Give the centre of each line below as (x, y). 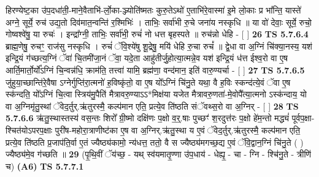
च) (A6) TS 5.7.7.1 (45, 166)
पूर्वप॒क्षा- (303, 118)
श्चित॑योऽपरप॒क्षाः (29, 130)
